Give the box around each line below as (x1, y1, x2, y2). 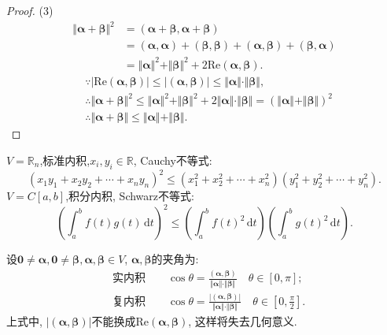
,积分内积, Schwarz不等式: (65, 188, 194, 204)
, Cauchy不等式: (133, 151, 212, 168)
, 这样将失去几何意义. (188, 313, 297, 329)
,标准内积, (39, 151, 90, 168)
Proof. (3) (6, 2, 53, 18)
